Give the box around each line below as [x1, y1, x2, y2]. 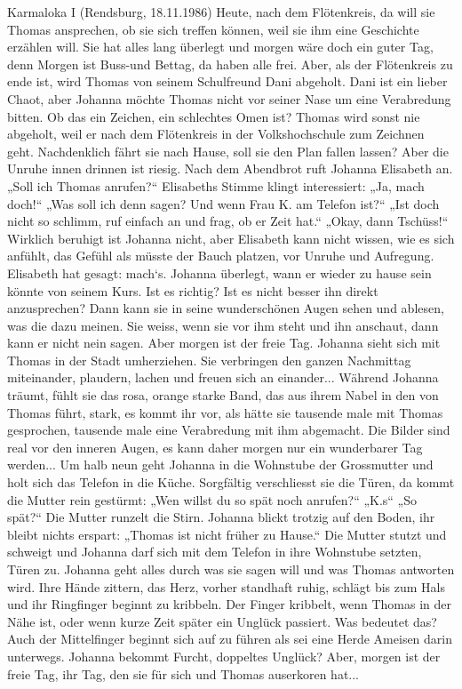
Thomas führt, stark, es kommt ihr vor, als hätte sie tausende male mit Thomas [7, 403, 443, 421]
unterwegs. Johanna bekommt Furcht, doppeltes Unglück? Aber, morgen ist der [7, 646, 441, 665]
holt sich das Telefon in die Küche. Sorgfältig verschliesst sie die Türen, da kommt [7, 473, 455, 492]
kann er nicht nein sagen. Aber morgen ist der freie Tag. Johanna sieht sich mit [7, 333, 441, 352]
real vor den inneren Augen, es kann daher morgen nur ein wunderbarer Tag [7, 437, 423, 456]
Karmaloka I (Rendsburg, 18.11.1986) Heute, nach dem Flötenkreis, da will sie [7, 3, 435, 20]
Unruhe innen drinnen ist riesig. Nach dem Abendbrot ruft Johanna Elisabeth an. [7, 159, 453, 178]
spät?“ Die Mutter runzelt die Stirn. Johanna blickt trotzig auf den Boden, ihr [7, 508, 435, 526]
